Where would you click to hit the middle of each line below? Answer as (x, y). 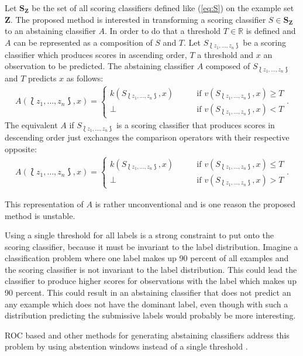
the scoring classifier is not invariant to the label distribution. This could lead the (151, 269)
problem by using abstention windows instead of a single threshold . (126, 346)
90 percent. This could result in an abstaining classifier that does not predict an (148, 292)
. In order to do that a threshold (163, 31)
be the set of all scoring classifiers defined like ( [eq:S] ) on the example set (163, 8)
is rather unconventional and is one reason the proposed (195, 203)
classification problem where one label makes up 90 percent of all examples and (147, 258)
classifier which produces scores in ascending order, (96, 54)
